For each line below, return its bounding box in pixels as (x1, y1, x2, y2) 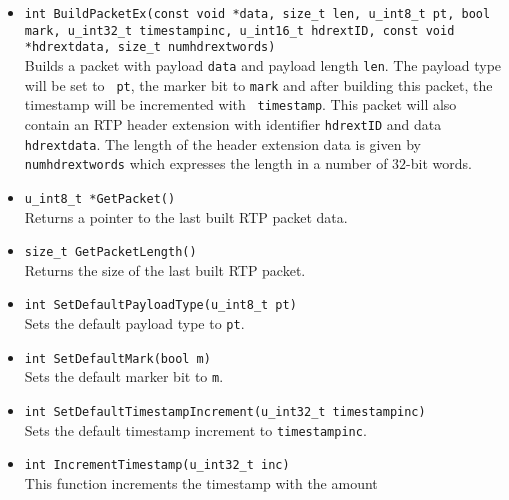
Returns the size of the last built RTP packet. (24, 259, 306, 280)
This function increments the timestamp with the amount (24, 473, 378, 493)
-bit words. (406, 153, 472, 174)
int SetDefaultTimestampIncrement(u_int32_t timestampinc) (24, 405, 426, 420)
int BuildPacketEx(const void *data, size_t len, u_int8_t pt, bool (24, 7, 491, 21)
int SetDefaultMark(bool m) (24, 351, 211, 366)
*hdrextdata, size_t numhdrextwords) (24, 40, 276, 55)
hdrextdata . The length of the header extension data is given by (24, 133, 421, 154)
